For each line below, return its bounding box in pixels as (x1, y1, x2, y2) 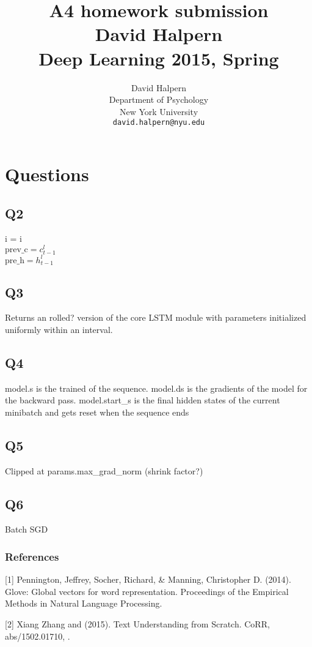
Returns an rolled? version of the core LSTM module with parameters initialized (5, 311, 307, 324)
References (5, 549, 59, 564)
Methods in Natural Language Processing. (5, 597, 162, 610)
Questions (5, 161, 89, 186)
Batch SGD (5, 523, 48, 536)
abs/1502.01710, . (5, 629, 70, 642)
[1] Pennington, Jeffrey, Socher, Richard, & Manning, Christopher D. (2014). (5, 573, 291, 586)
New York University (119, 105, 198, 118)
